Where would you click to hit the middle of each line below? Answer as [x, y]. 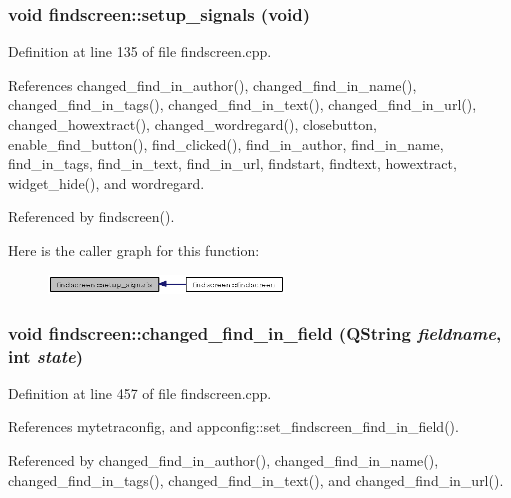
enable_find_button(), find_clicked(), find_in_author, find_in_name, [226, 143]
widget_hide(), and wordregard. [106, 182]
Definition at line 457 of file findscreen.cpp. [140, 392]
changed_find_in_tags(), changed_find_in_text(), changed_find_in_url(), [242, 104]
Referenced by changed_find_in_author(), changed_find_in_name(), [223, 460]
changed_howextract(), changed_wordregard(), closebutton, [192, 124]
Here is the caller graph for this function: [134, 249]
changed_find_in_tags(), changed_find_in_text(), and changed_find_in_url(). [256, 479]
